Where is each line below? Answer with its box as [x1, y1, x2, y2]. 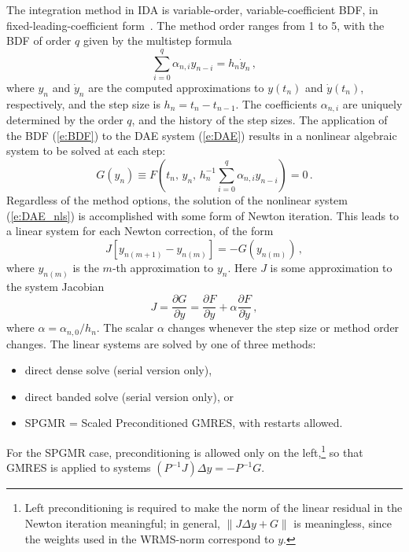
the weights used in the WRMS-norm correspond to [24, 530, 275, 546]
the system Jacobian [6, 278, 105, 294]
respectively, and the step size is [6, 95, 160, 112]
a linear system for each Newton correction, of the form [6, 223, 274, 239]
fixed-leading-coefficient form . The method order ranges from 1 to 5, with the [6, 17, 385, 33]
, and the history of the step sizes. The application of [131, 112, 388, 128]
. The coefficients [235, 95, 318, 112]
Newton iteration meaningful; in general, [24, 514, 221, 531]
